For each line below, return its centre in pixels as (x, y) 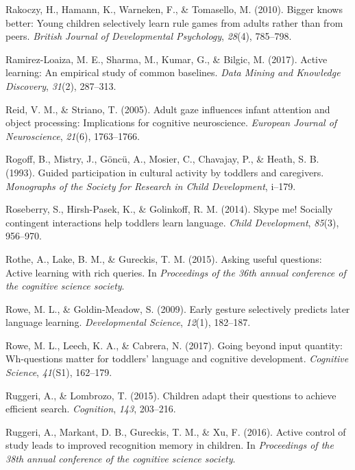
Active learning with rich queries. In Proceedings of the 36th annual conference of (176, 272)
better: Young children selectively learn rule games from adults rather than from (174, 22)
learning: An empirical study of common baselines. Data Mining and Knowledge (173, 72)
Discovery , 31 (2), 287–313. (61, 85)
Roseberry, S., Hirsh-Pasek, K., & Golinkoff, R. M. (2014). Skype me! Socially (169, 209)
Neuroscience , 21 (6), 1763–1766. (73, 136)
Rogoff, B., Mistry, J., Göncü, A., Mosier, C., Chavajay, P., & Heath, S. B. (162, 159)
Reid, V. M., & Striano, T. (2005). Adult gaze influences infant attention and (168, 109)
